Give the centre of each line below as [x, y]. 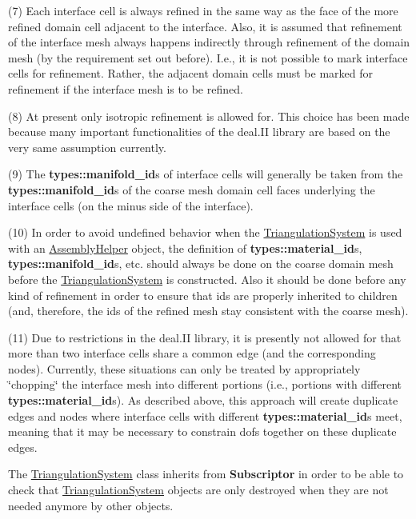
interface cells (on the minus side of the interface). [131, 205]
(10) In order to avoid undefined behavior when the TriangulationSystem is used [205, 232]
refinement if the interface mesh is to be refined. [126, 88]
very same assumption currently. [87, 147]
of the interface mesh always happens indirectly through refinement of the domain [209, 42]
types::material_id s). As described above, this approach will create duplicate [203, 400]
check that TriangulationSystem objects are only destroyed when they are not [198, 490]
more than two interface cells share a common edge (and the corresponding [192, 353]
